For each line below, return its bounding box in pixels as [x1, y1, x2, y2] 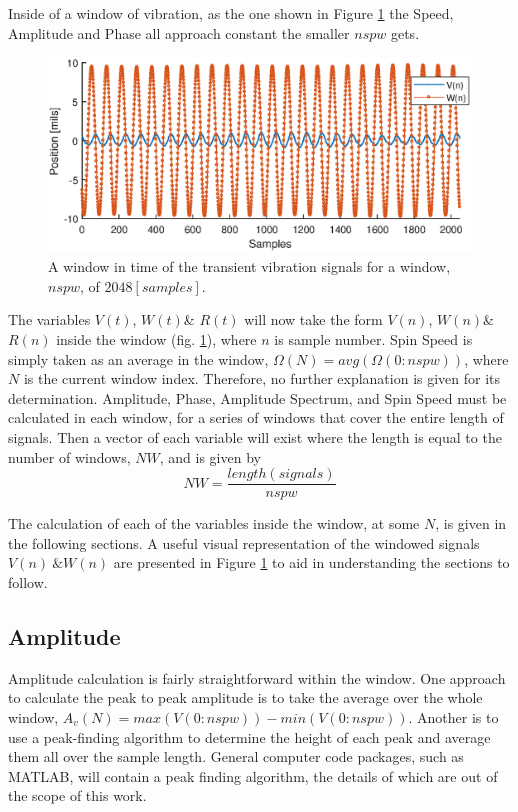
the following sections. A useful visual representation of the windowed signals [8, 532, 480, 553]
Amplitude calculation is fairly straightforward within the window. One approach [8, 667, 506, 688]
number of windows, [8, 446, 131, 467]
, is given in [435, 513, 507, 534]
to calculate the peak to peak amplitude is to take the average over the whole [8, 687, 483, 708]
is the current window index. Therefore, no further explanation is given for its [23, 368, 501, 389]
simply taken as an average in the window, [8, 348, 269, 369]
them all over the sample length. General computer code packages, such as [8, 746, 464, 767]
